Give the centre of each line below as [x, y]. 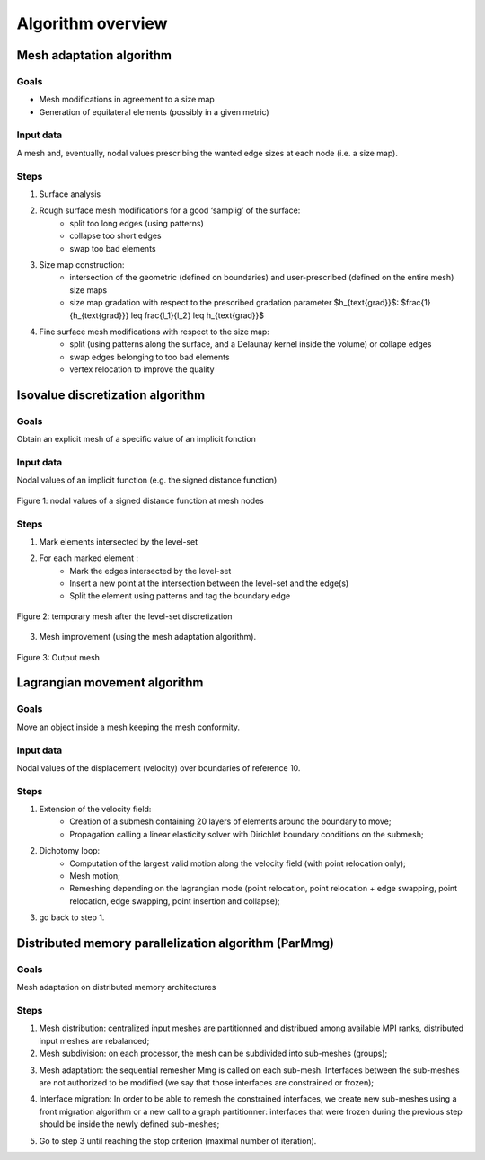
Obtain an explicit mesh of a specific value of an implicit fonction [136, 439]
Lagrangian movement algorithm [110, 683]
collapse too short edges [115, 236]
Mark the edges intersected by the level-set [150, 571]
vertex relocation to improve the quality [142, 369]
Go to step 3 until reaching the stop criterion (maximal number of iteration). [178, 1140]
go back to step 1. [72, 917]
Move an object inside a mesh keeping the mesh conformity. [128, 727]
